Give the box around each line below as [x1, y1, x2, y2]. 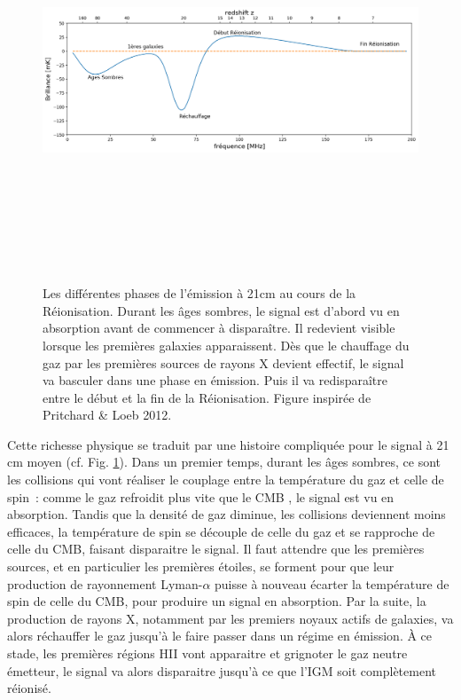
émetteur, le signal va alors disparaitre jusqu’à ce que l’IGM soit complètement [7, 661, 436, 680]
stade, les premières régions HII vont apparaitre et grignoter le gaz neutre [7, 644, 408, 662]
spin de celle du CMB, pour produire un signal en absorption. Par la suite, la [7, 592, 426, 610]
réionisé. [7, 679, 51, 697]
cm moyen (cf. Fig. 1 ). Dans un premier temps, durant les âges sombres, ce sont [7, 452, 441, 471]
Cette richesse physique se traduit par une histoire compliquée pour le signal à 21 [7, 435, 449, 453]
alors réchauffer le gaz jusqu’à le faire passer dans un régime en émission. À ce [7, 626, 433, 645]
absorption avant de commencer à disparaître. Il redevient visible [43, 319, 395, 337]
